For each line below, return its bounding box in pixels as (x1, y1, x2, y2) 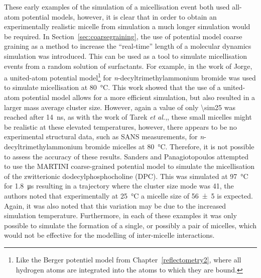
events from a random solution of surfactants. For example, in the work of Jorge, (4, 60, 252, 71)
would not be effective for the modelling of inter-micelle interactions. (4, 230, 215, 240)
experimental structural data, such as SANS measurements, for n (4, 131, 204, 142)
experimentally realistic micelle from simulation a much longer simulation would (4, 21, 250, 32)
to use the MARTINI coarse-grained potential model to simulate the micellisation (4, 161, 255, 171)
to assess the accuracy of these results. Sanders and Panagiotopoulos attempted (4, 151, 249, 161)
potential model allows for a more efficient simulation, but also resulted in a (22, 92, 255, 102)
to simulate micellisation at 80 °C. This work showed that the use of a (4, 82, 221, 92)
